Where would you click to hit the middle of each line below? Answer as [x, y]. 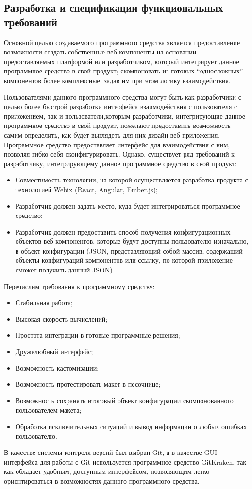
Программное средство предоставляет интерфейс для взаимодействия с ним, [117, 144]
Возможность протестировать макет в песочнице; [88, 384]
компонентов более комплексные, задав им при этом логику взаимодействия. [117, 80]
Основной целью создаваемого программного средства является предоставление [122, 42]
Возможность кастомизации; [57, 368]
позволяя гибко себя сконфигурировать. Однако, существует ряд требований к [119, 154]
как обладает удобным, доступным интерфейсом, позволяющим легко [107, 471]
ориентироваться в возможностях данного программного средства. [102, 480]
